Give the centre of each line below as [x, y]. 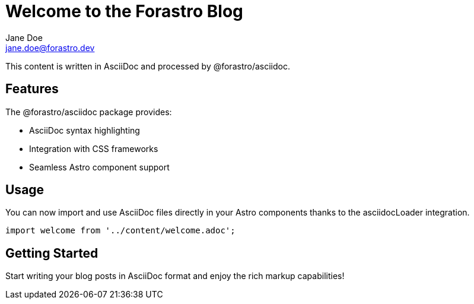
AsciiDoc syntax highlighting [85, 130]
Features [32, 89]
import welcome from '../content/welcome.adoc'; [120, 231]
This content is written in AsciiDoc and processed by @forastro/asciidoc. [148, 66]
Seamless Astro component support [99, 167]
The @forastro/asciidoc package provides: [89, 112]
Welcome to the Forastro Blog [124, 11]
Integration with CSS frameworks [94, 148]
